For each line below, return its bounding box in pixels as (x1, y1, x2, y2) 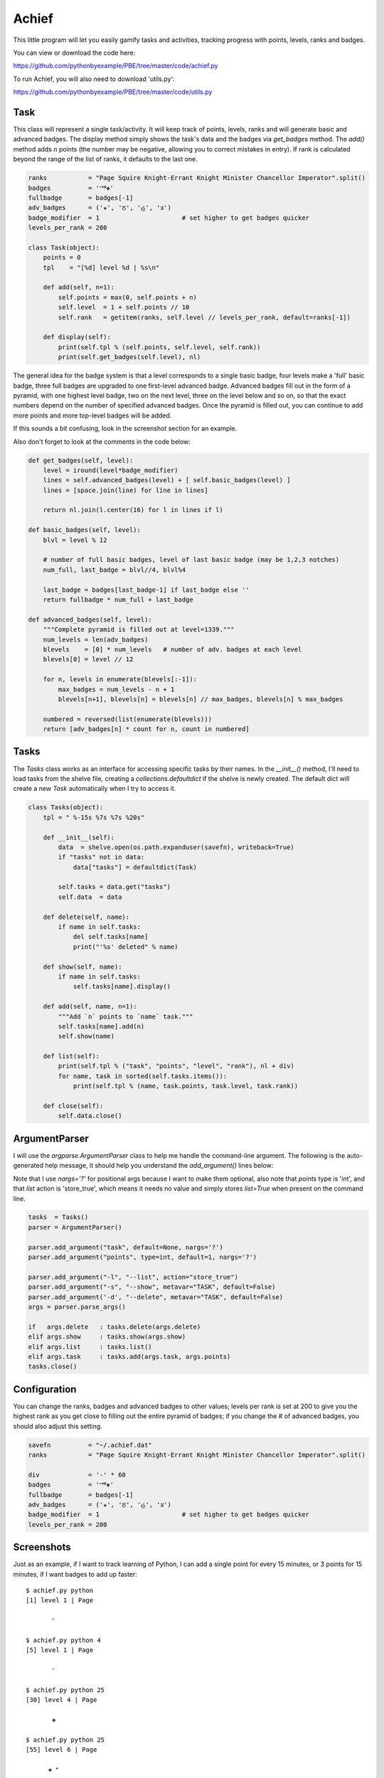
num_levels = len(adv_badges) (43, 635, 149, 644)
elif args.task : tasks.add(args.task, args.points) (28, 1352, 231, 1361)
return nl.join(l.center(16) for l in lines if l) (43, 506, 223, 514)
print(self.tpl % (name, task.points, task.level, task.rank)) (73, 1082, 299, 1090)
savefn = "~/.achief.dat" (28, 1441, 152, 1449)
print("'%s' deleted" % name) (73, 942, 178, 951)
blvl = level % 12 (43, 536, 107, 544)
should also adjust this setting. (13, 1422, 102, 1430)
